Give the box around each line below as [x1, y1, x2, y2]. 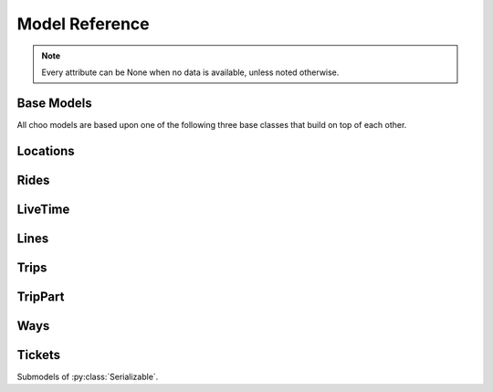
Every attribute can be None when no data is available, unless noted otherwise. [41, 67, 340, 78]
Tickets [16, 347, 61, 363]
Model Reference [16, 14, 150, 34]
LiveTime [16, 201, 70, 217]
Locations [16, 143, 75, 159]
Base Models [16, 95, 92, 111]
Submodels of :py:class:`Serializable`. [16, 371, 159, 382]
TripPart [16, 289, 65, 304]
